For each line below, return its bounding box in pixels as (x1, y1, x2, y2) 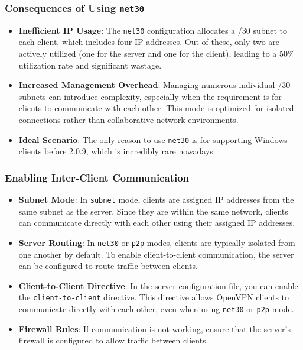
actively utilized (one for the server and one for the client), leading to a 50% (18, 47, 295, 60)
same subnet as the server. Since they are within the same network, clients (18, 205, 288, 217)
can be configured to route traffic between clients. (18, 260, 198, 272)
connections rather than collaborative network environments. (18, 114, 239, 125)
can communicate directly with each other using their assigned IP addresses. (18, 216, 295, 229)
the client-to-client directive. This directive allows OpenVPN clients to (18, 291, 289, 303)
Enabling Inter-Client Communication (5, 170, 190, 184)
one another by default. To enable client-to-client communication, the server (18, 248, 294, 260)
